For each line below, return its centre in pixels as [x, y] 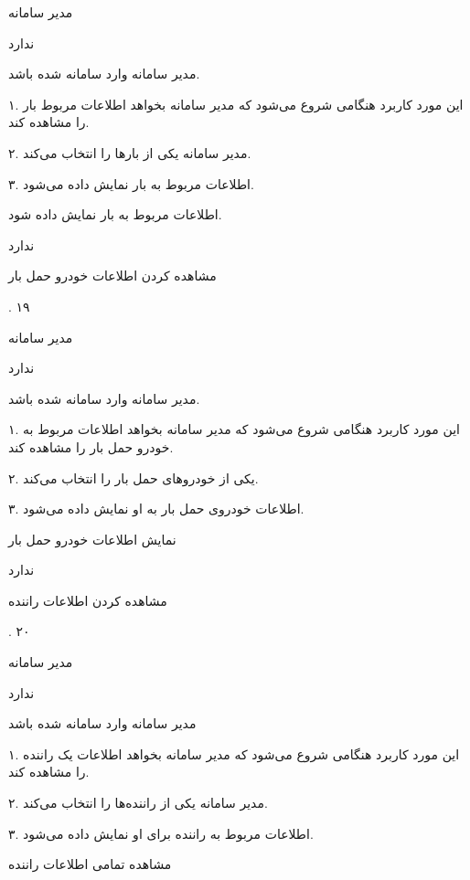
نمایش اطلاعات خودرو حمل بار [92, 539]
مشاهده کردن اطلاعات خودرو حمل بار [112, 276]
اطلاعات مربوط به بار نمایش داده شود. [115, 214]
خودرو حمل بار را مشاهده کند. [91, 446]
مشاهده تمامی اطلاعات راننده [90, 864]
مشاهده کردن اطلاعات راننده [88, 600]
